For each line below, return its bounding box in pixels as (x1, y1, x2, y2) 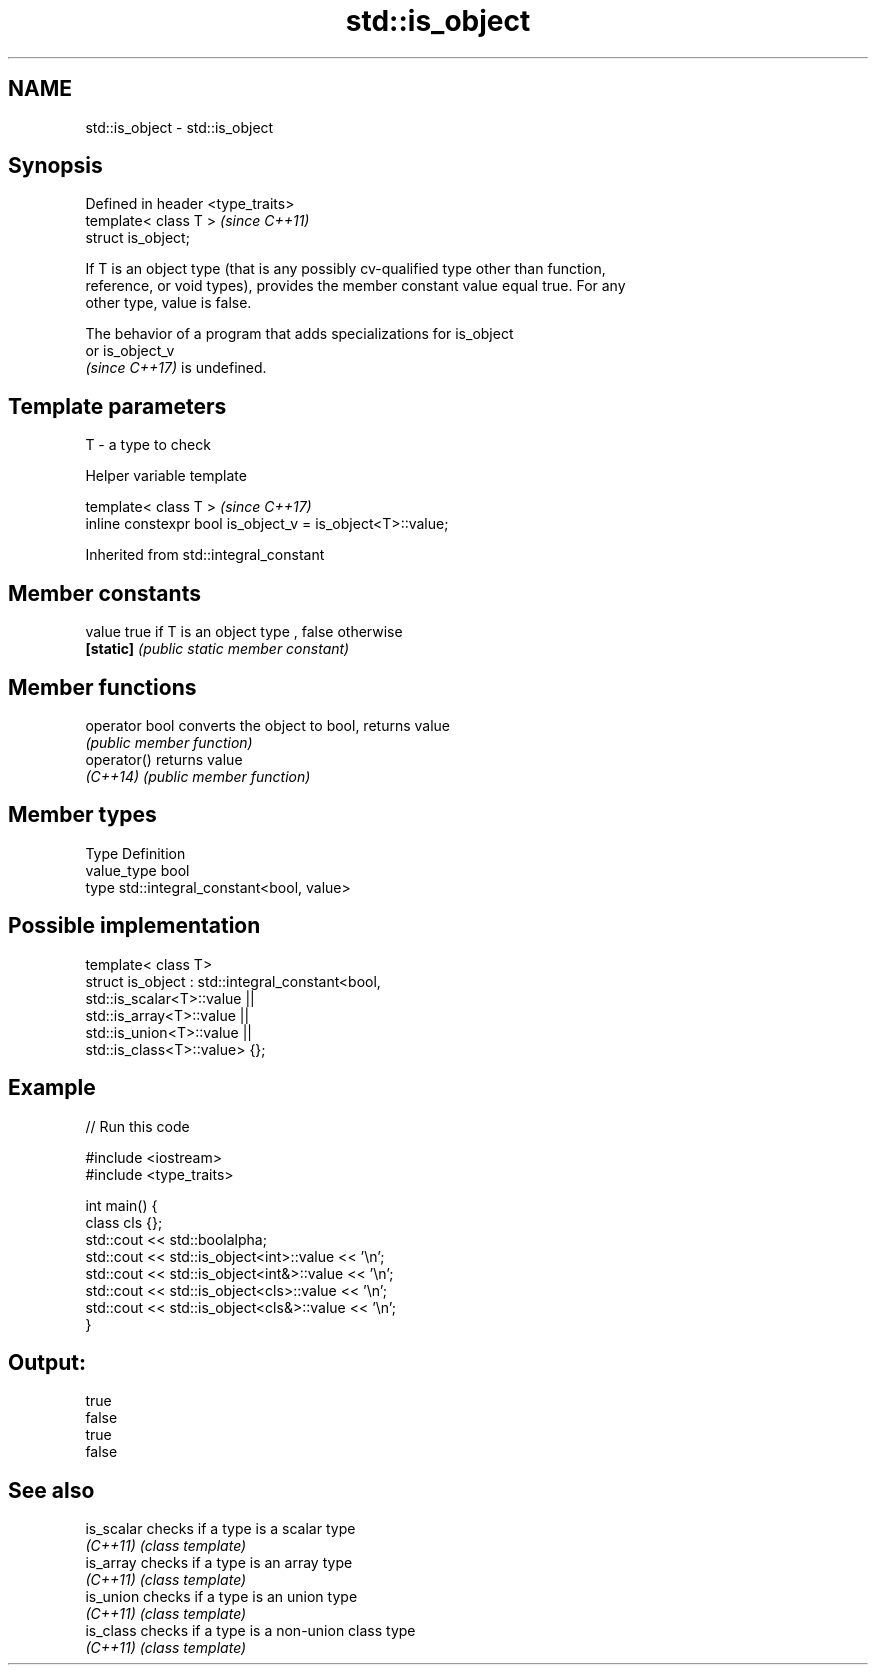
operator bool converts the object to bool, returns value (85, 716, 450, 734)
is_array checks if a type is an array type (85, 1554, 353, 1572)
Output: (8, 1349, 86, 1375)
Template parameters (8, 393, 227, 419)
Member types (8, 802, 157, 828)
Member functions (8, 674, 197, 700)
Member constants (8, 580, 201, 606)
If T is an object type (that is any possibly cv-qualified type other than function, (85, 260, 606, 278)
